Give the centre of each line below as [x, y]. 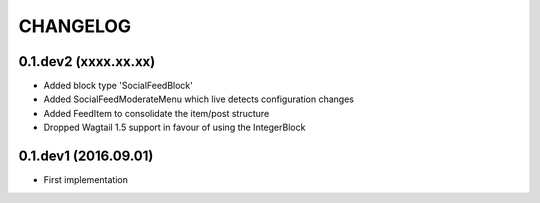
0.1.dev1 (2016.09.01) [86, 156]
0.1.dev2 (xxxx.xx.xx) [87, 61]
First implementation [86, 180]
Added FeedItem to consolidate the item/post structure [156, 113]
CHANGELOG [75, 26]
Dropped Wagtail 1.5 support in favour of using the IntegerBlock [174, 127]
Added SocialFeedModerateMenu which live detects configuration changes [199, 99]
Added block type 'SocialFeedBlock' [118, 86]
